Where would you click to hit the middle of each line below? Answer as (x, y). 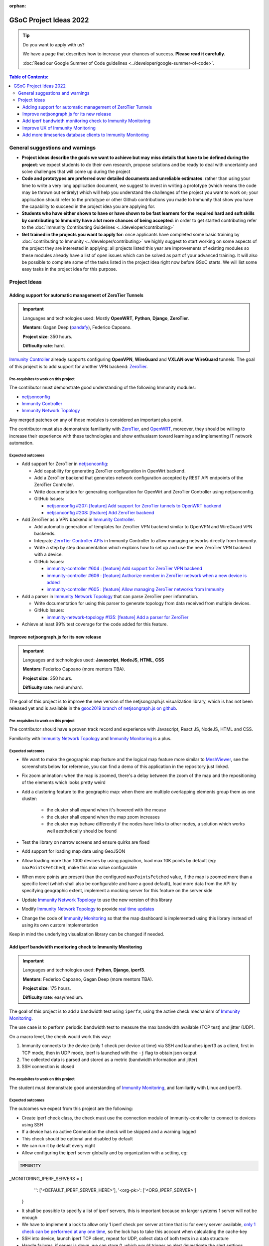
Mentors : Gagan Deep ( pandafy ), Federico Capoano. (77, 327)
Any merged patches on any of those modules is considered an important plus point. (96, 420)
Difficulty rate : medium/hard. (53, 687)
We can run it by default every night (59, 1146)
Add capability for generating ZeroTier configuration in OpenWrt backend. (110, 470)
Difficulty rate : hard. (44, 346)
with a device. (49, 554)
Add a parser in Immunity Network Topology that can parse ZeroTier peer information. (110, 596)
